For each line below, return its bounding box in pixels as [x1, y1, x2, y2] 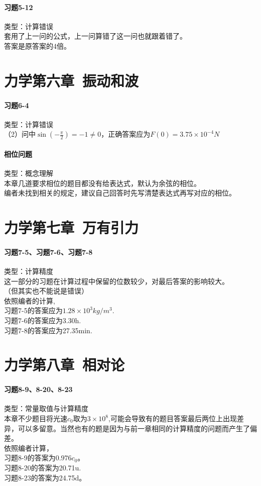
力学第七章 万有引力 [4, 217, 139, 238]
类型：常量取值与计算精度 [4, 403, 88, 414]
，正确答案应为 [101, 129, 151, 139]
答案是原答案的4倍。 [4, 40, 71, 51]
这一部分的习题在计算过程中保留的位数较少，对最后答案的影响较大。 [4, 275, 229, 286]
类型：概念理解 [4, 168, 53, 178]
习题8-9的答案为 [4, 452, 56, 463]
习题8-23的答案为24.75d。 [4, 472, 86, 482]
